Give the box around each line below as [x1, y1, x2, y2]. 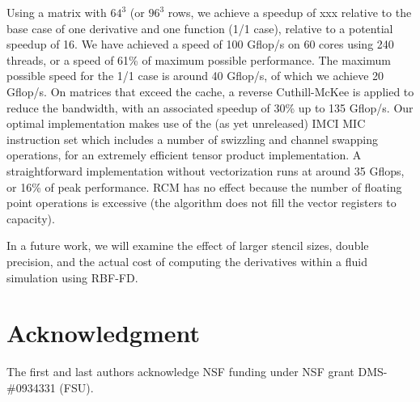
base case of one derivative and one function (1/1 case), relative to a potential [6, 19, 393, 36]
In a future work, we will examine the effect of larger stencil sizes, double [6, 237, 369, 254]
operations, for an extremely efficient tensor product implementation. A [6, 146, 362, 163]
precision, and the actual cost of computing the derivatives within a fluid [6, 252, 367, 269]
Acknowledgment [6, 316, 200, 349]
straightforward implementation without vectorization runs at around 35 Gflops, [6, 162, 405, 179]
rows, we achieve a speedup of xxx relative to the [168, 4, 412, 20]
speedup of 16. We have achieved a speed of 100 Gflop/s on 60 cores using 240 [6, 36, 394, 53]
